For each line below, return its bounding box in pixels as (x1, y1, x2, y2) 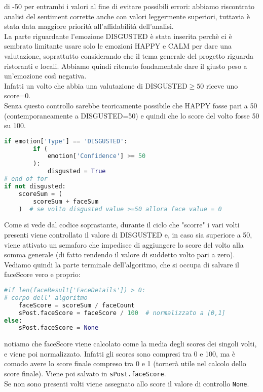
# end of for (4, 175, 48, 183)
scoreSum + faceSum (33, 198, 99, 205)
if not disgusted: (4, 182, 66, 190)
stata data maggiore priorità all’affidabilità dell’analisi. (4, 21, 174, 31)
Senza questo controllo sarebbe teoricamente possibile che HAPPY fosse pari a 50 (4, 100, 257, 110)
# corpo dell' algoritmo (4, 294, 88, 301)
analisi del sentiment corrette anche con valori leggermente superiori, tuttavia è (4, 11, 250, 21)
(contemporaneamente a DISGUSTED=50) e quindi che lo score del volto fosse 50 (4, 110, 259, 121)
